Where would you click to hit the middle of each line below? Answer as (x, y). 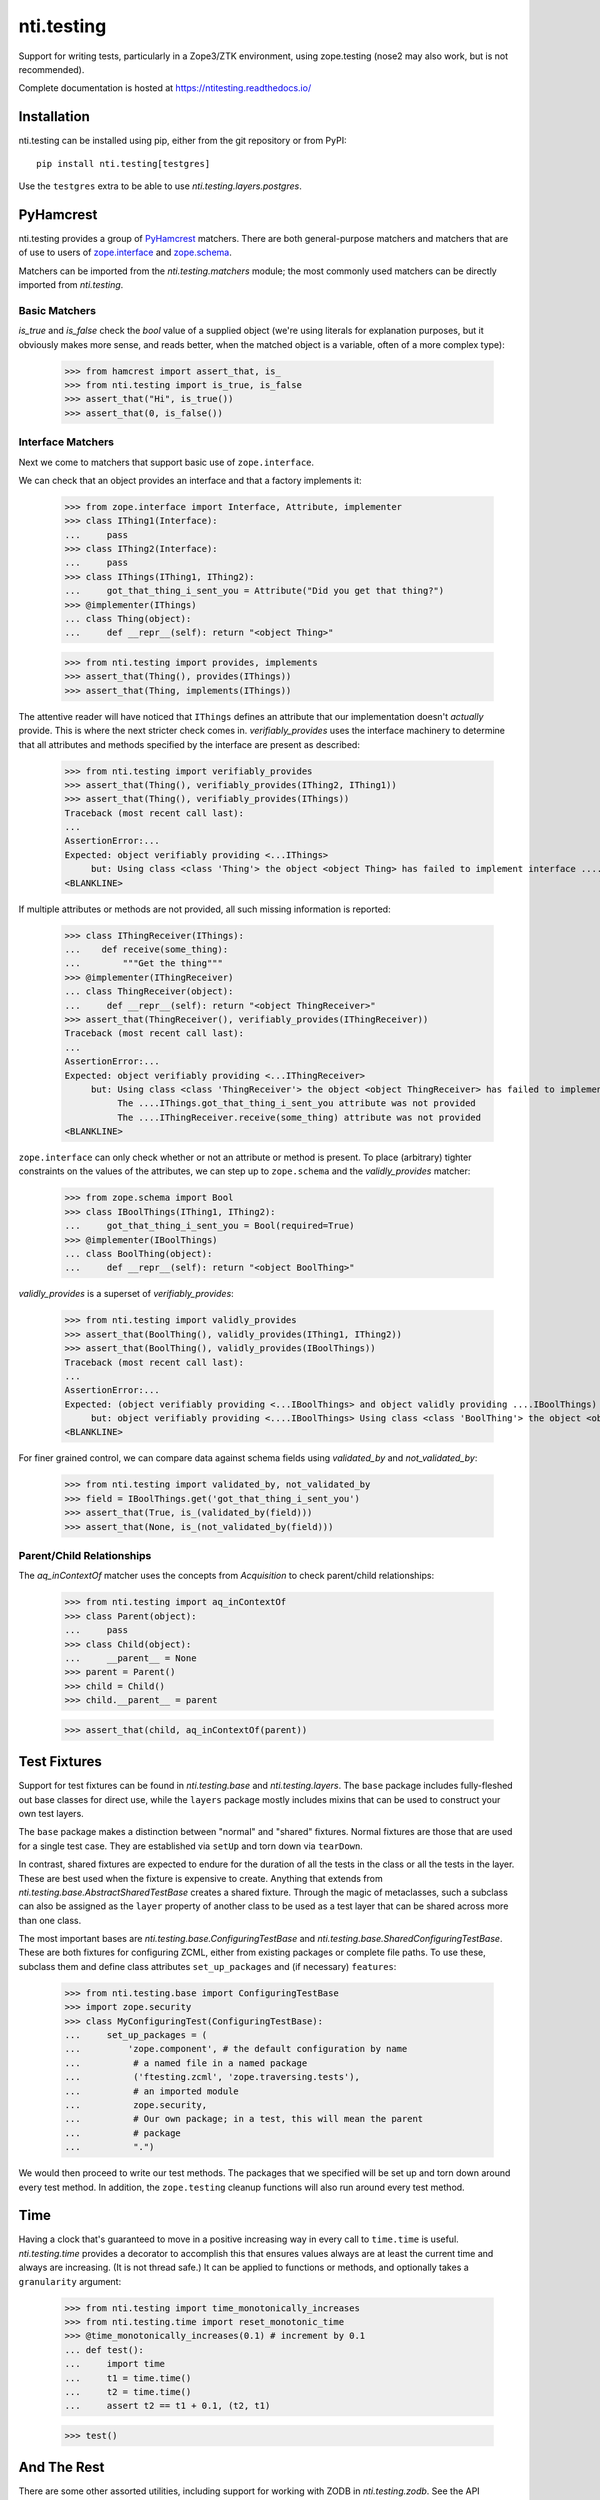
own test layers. (51, 1813)
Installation (54, 116)
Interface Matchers (66, 442)
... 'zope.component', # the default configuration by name (236, 2049)
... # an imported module (151, 2091)
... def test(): (104, 2349)
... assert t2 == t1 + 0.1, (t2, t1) (167, 2406)
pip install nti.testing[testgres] (123, 163)
